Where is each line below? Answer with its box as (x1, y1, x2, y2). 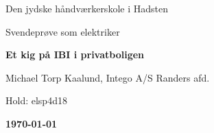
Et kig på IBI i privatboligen (5, 47, 145, 62)
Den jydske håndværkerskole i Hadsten (5, 1, 168, 15)
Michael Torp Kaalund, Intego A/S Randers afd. (5, 70, 210, 84)
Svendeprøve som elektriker (5, 24, 120, 38)
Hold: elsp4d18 (5, 93, 67, 108)
